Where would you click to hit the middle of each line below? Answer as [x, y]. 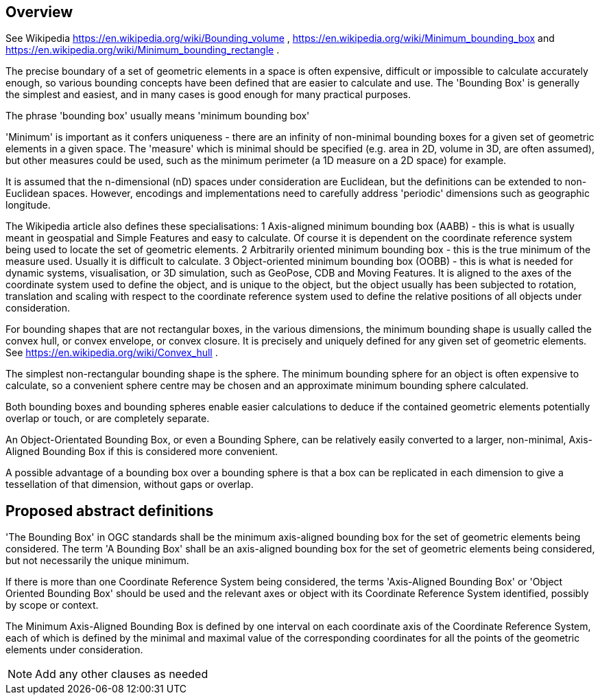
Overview [39, 12]
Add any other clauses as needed [122, 674]
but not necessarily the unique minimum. [97, 561]
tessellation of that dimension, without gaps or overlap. [130, 485]
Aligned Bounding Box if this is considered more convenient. [142, 452]
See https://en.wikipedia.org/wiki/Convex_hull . [112, 353]
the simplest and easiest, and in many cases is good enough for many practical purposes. [208, 95]
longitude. [28, 205]
